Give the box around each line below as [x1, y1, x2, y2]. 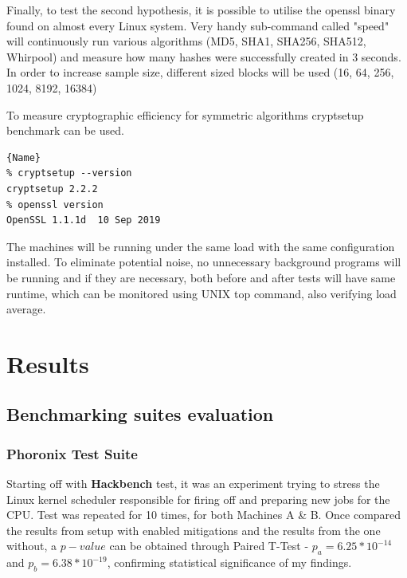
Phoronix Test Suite [6, 443, 138, 463]
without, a [6, 537, 57, 554]
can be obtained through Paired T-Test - [109, 537, 309, 554]
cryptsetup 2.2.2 [6, 183, 98, 195]
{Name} [6, 151, 41, 163]
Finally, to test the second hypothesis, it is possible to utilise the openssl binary [6, 2, 396, 18]
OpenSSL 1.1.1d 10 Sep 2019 [6, 214, 161, 226]
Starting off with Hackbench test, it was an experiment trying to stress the [6, 475, 380, 492]
